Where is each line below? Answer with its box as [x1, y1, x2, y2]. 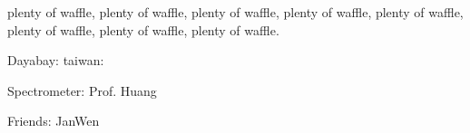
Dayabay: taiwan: [7, 51, 104, 70]
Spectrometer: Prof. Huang [7, 81, 157, 100]
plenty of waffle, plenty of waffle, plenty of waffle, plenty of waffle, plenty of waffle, [7, 3, 464, 21]
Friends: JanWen [7, 111, 100, 130]
